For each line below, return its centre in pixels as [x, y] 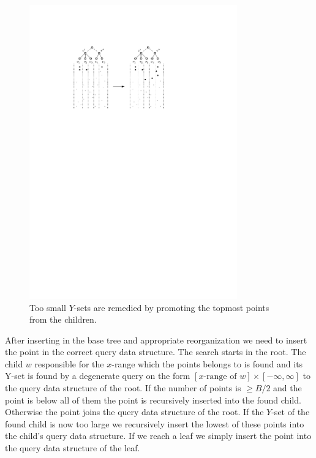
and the [288, 388]
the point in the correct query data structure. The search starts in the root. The [156, 352]
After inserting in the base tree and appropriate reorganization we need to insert [156, 340]
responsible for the [69, 363]
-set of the [291, 412]
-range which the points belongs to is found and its [207, 363]
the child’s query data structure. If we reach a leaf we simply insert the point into [158, 436]
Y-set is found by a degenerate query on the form [98, 376]
